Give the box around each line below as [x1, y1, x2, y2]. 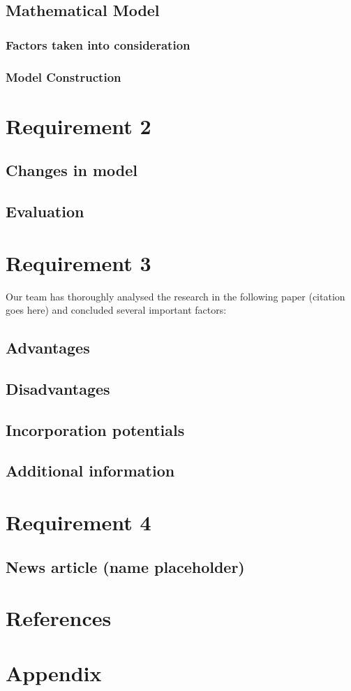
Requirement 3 [6, 248, 151, 277]
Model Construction [6, 68, 121, 85]
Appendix [6, 658, 102, 687]
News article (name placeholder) [6, 555, 245, 577]
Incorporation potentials [6, 419, 185, 440]
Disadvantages [6, 377, 110, 399]
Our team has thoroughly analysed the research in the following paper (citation [6, 289, 345, 303]
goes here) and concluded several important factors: [6, 303, 227, 317]
